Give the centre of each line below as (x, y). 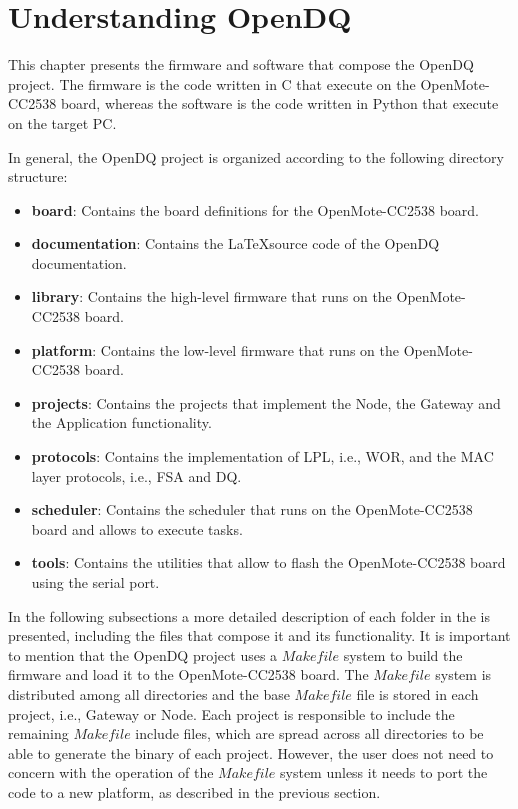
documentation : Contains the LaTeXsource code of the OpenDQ (235, 243)
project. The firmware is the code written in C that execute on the (212, 83)
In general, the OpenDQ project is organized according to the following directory (256, 156)
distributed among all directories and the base (149, 693)
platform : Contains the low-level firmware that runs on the (215, 349)
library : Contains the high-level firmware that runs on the (211, 296)
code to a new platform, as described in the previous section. (194, 791)
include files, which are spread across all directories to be (309, 733)
